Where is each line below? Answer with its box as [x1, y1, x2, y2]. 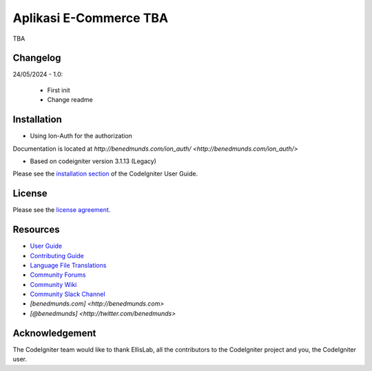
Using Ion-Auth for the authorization [30, 131, 132, 140]
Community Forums [30, 271, 86, 279]
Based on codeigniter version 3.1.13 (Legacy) [30, 157, 156, 165]
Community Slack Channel [30, 290, 106, 299]
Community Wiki [30, 280, 77, 288]
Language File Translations [30, 261, 107, 269]
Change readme [47, 96, 93, 104]
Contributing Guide [30, 251, 84, 259]
